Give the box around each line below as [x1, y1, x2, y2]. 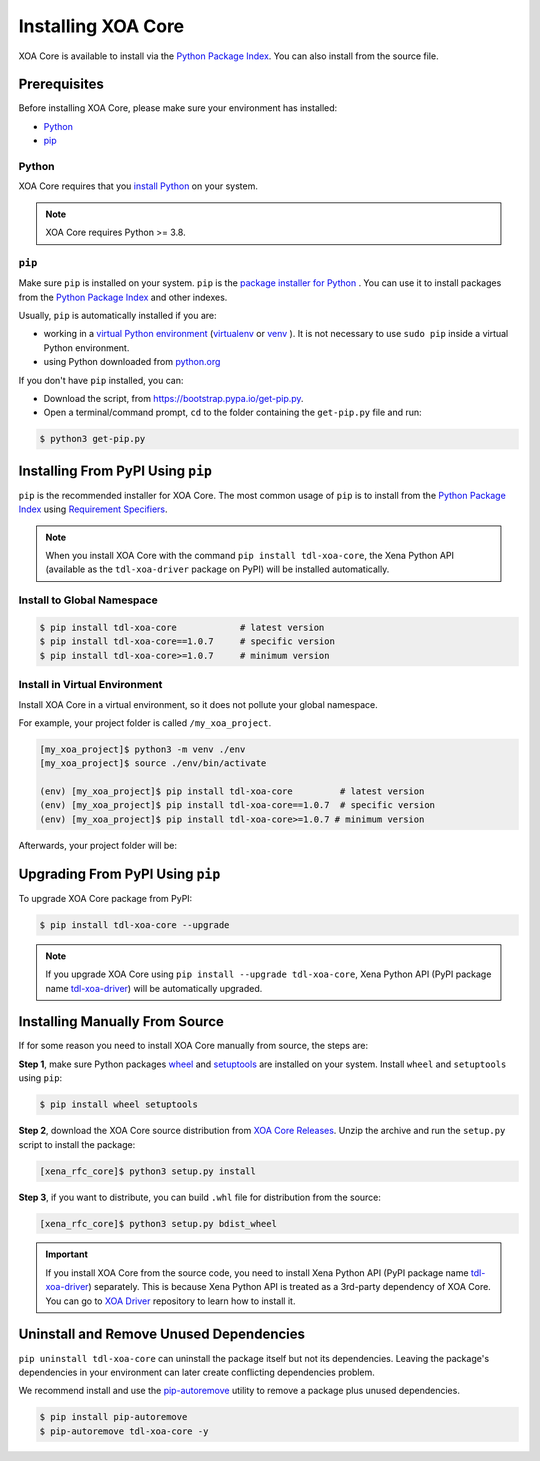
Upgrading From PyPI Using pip [18, 865, 221, 882]
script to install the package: [18, 1138, 136, 1150]
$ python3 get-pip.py [39, 433, 146, 445]
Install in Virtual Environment [18, 678, 163, 692]
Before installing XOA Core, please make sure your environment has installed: [18, 102, 338, 114]
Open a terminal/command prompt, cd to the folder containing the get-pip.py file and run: [43, 406, 422, 419]
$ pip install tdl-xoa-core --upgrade [39, 919, 230, 930]
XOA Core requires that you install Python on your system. [18, 180, 259, 192]
